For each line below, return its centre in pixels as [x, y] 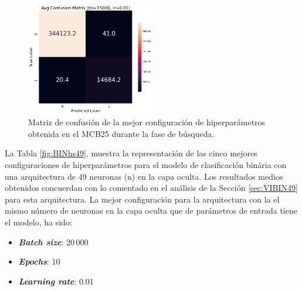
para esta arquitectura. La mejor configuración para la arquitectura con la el [142, 199]
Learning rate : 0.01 [56, 281]
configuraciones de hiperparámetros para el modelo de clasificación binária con [146, 164]
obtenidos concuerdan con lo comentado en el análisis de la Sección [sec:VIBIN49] [151, 188]
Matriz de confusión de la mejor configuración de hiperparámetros [147, 122]
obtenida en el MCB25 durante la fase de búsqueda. [121, 133]
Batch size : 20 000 [53, 242]
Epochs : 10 [39, 261]
